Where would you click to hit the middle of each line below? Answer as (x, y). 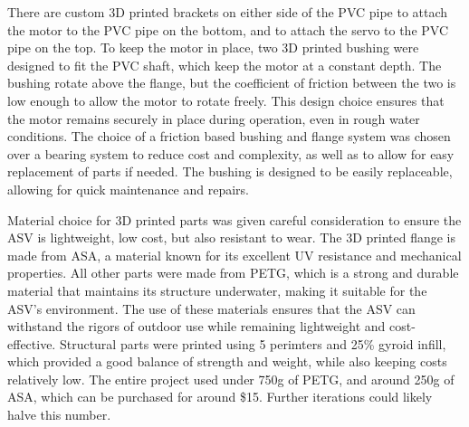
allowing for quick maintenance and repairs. (128, 189)
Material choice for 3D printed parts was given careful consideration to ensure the (234, 219)
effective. (32, 343)
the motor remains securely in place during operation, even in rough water (214, 118)
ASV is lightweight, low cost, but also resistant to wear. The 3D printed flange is (232, 237)
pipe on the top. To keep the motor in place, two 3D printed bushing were (213, 47)
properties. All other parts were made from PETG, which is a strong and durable (233, 273)
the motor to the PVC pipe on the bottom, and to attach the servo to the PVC (228, 29)
